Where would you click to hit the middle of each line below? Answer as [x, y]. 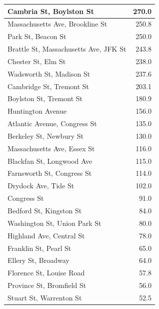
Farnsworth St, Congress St [50, 173]
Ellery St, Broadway [38, 260]
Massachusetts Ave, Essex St [51, 148]
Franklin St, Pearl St [39, 248]
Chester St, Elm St [37, 61]
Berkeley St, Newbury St [45, 135]
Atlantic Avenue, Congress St [52, 123]
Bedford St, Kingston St [45, 210]
